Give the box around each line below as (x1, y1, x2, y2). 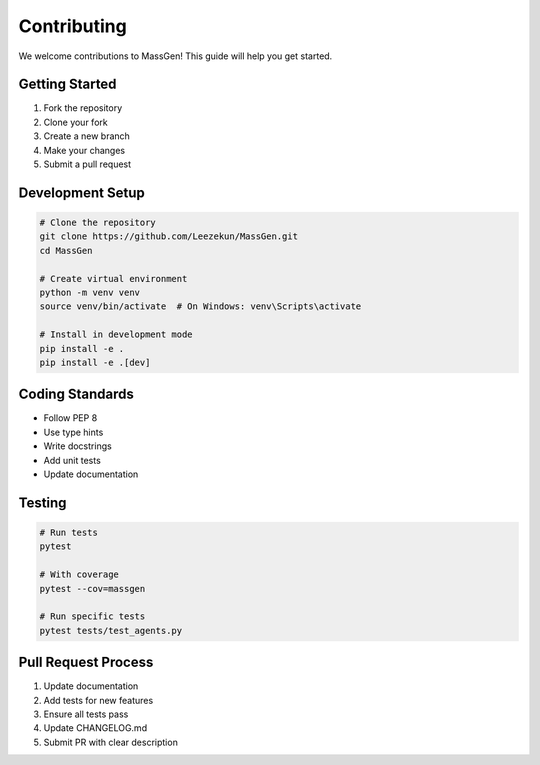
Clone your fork (43, 116, 109, 128)
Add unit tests (43, 454, 102, 466)
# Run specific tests (39, 611, 146, 622)
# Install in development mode (39, 329, 194, 340)
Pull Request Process (18, 654, 154, 671)
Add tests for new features (43, 694, 154, 706)
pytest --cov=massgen (39, 583, 146, 594)
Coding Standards (18, 386, 134, 403)
